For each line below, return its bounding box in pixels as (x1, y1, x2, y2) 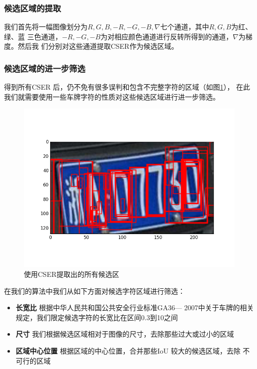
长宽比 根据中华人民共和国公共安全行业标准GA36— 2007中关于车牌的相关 (15, 302, 254, 313)
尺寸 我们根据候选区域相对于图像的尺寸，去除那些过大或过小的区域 (15, 329, 234, 339)
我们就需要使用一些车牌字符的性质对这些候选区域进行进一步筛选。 (4, 91, 220, 102)
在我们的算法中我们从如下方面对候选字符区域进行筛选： (4, 285, 185, 296)
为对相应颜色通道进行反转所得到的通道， (100, 31, 233, 41)
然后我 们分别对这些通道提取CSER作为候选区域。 (17, 41, 178, 51)
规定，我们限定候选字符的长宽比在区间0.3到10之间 (15, 312, 178, 322)
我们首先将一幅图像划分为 (4, 21, 87, 32)
